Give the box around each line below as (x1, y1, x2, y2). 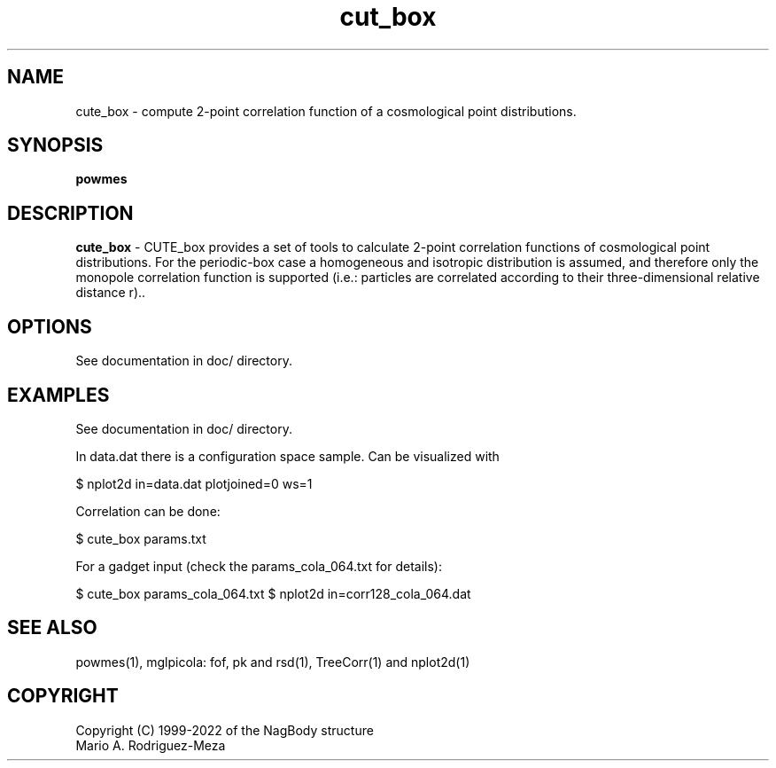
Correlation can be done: (75, 503, 221, 519)
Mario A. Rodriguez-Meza (75, 737, 226, 753)
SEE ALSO (7, 616, 97, 639)
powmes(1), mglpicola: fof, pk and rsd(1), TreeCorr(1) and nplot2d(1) (75, 654, 470, 670)
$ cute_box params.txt (75, 530, 206, 546)
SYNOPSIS (7, 134, 104, 157)
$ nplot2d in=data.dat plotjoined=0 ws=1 (75, 475, 313, 491)
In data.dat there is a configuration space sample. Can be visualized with (75, 448, 500, 464)
